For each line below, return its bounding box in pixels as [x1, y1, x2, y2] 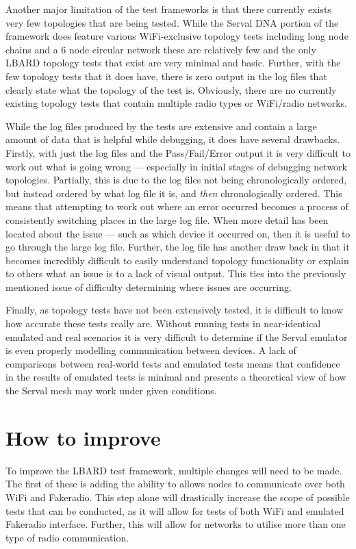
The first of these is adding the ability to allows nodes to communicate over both [5, 476, 345, 491]
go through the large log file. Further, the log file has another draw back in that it [5, 240, 350, 254]
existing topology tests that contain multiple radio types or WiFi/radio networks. [5, 96, 347, 110]
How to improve [5, 423, 161, 451]
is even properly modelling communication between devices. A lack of [5, 343, 296, 357]
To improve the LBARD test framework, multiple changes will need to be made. [5, 463, 342, 477]
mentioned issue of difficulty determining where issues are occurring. [5, 279, 292, 294]
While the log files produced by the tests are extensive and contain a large [5, 118, 317, 133]
